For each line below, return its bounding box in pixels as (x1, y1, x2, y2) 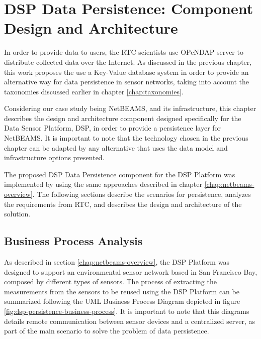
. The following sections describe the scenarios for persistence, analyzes (32, 189, 251, 199)
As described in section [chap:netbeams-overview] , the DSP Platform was (4, 257, 229, 267)
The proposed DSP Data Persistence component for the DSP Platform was (4, 169, 235, 179)
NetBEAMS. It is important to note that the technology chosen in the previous (4, 133, 248, 143)
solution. (4, 208, 31, 219)
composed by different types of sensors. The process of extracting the (4, 276, 217, 287)
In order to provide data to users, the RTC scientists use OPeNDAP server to (4, 47, 243, 57)
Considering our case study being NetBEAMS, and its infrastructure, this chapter (4, 103, 256, 114)
